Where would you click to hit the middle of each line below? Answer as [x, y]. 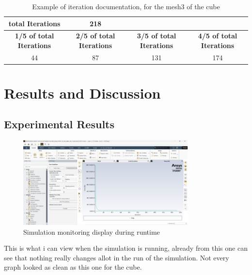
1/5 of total [34, 36]
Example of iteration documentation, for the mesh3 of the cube [126, 6]
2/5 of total [95, 36]
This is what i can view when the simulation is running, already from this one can [126, 248]
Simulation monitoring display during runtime [92, 232]
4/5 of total [218, 36]
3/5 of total [157, 36]
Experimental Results [59, 124]
